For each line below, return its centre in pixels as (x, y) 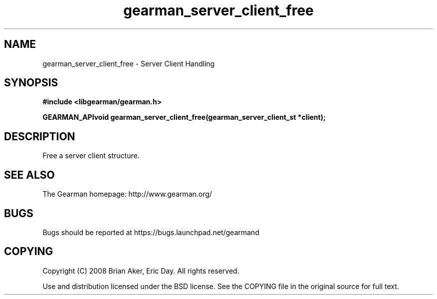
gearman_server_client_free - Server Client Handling (129, 63)
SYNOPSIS (31, 83)
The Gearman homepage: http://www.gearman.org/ (127, 194)
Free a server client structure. (91, 156)
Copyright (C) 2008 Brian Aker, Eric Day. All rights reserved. (141, 271)
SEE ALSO (29, 175)
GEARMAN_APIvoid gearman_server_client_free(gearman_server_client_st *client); (184, 117)
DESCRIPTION (40, 136)
